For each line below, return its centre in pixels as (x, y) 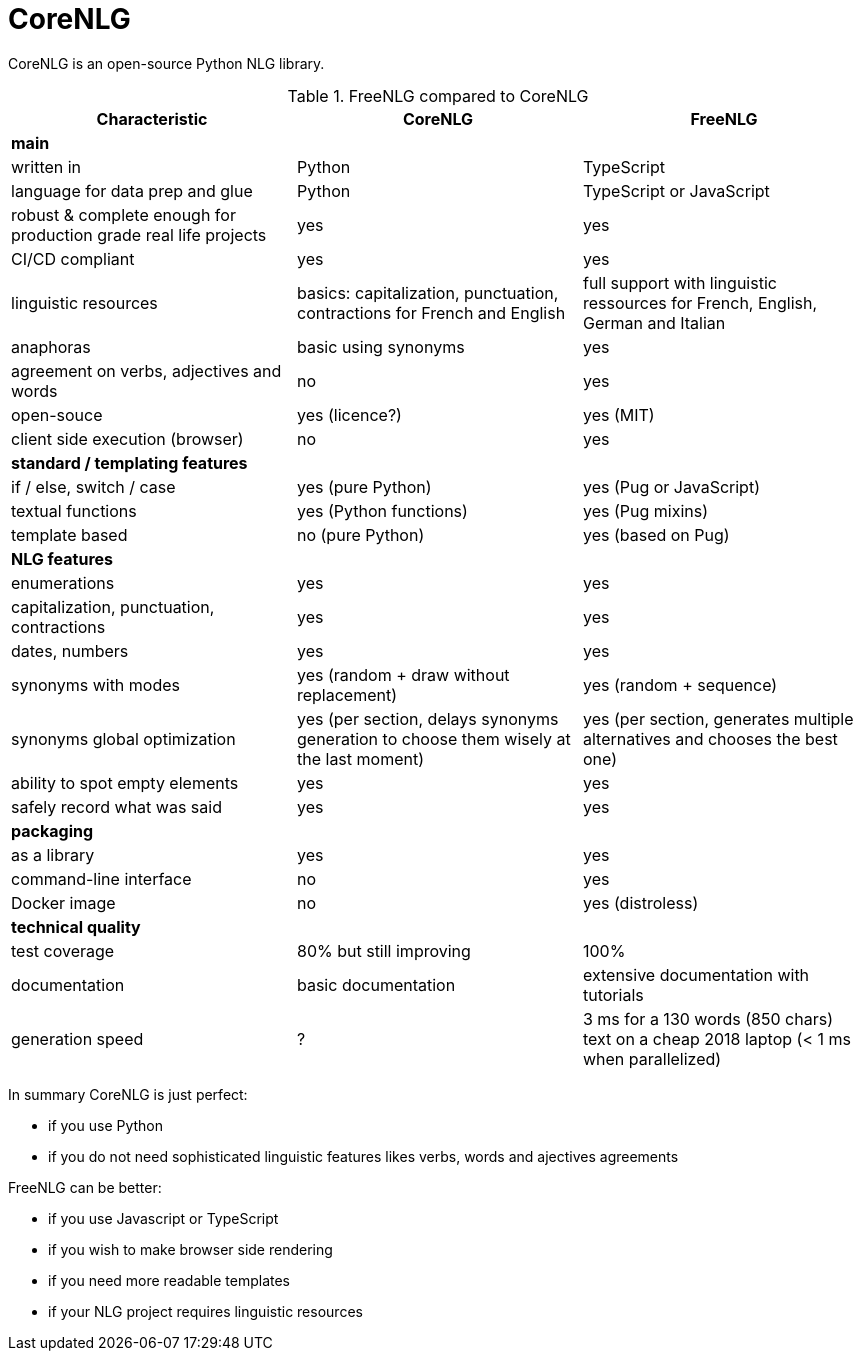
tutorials (613, 994)
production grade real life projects (139, 234)
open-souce (57, 414)
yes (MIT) (618, 414)
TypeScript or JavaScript (676, 190)
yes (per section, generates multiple (718, 718)
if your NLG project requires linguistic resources (205, 1311)
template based (69, 534)
